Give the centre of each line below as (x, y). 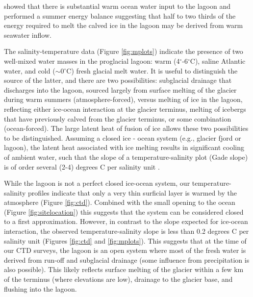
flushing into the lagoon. (40, 288)
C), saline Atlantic (218, 61)
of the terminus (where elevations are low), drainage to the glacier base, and (118, 279)
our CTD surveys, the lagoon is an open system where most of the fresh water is (125, 250)
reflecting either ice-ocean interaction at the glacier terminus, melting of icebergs (125, 109)
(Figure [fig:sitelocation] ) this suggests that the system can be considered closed (124, 211)
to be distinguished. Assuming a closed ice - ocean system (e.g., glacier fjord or (123, 137)
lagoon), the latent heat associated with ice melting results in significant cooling (124, 147)
